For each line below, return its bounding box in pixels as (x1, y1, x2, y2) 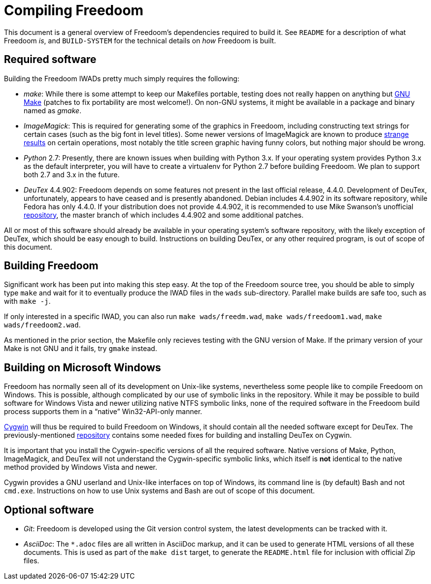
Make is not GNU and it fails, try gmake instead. (4, 344, 157, 353)
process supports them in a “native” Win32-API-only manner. (4, 407, 202, 416)
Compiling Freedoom (4, 2, 144, 19)
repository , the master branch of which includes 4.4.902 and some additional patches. (24, 210, 304, 219)
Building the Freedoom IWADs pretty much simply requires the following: (4, 74, 239, 83)
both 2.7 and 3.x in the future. (24, 170, 120, 179)
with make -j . (4, 297, 51, 306)
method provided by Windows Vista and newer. (4, 463, 157, 472)
